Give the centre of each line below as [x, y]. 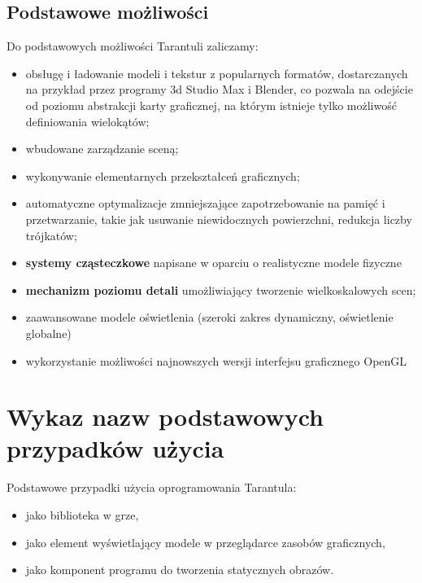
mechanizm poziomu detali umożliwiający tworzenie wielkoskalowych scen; [221, 289]
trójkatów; [51, 235]
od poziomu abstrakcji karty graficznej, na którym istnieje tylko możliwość [211, 105]
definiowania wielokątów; [87, 121]
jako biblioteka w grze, [82, 515]
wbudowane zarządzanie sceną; [102, 149]
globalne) [48, 333]
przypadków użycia [115, 448]
